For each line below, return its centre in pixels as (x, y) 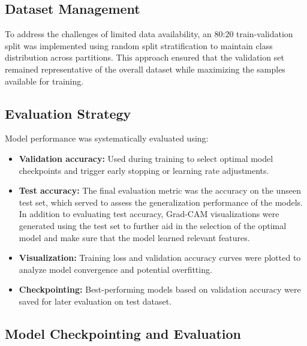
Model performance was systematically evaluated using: (107, 138)
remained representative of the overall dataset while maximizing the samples (145, 69)
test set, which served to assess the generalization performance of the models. (161, 202)
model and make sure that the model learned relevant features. (134, 237)
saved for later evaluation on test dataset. (95, 301)
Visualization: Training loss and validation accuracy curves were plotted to (160, 258)
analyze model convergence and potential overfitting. (115, 269)
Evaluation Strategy (68, 113)
